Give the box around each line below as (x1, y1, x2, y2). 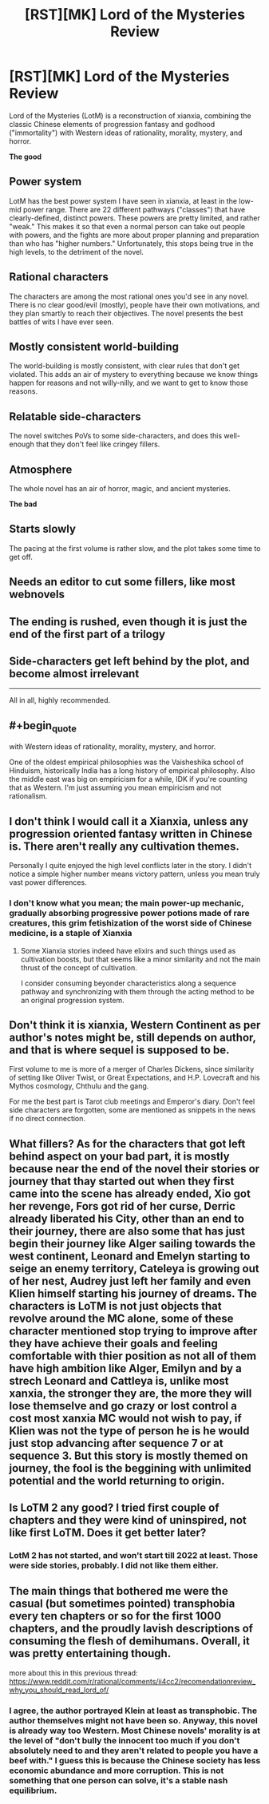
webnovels (9, 588, 65, 601)
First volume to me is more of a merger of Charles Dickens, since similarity (9, 1065, 255, 1074)
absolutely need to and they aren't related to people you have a (9, 1745, 259, 1756)
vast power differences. (9, 878, 87, 887)
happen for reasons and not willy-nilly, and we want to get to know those (9, 378, 248, 388)
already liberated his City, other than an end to (9, 1211, 244, 1225)
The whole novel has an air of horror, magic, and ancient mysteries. (9, 484, 231, 493)
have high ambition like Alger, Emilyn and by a (9, 1362, 242, 1375)
